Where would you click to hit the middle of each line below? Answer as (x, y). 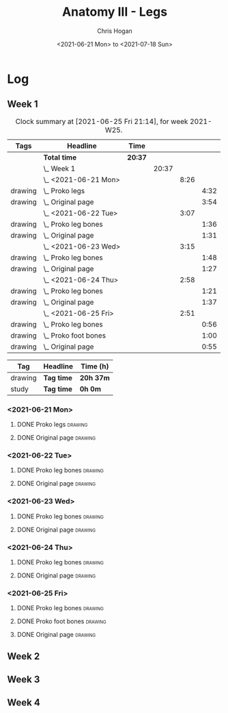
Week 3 (24, 680)
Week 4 (24, 703)
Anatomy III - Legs (115, 12)
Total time (60, 157)
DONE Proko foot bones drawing (61, 621)
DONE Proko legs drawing (52, 425)
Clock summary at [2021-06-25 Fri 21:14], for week (102, 121)
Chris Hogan (115, 31)
